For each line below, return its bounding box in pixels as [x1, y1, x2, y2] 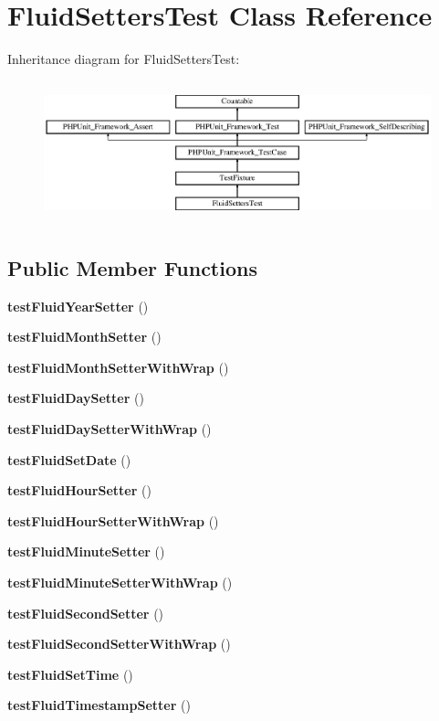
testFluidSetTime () [7, 664, 133, 684]
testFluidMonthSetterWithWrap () [7, 357, 229, 376]
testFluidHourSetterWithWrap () [7, 511, 219, 530]
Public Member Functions [7, 253, 257, 281]
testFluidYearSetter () [7, 296, 149, 315]
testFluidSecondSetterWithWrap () [7, 634, 231, 653]
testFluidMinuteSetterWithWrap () [7, 572, 233, 591]
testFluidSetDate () [7, 450, 131, 469]
